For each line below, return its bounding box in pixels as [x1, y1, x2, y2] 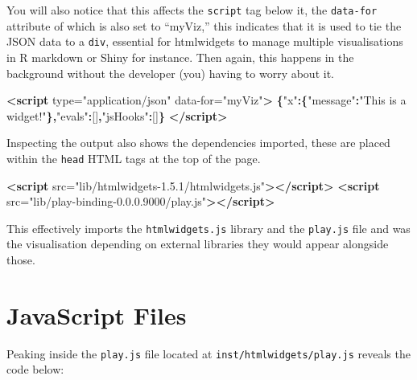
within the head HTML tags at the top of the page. [6, 149, 261, 166]
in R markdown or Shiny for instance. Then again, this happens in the [6, 48, 354, 65]
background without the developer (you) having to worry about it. [6, 64, 334, 81]
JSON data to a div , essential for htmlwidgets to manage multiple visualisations [6, 33, 403, 50]
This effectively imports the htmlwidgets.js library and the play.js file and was [6, 219, 411, 236]
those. [6, 251, 35, 268]
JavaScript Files [6, 298, 187, 331]
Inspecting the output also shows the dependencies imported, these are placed [6, 134, 390, 151]
